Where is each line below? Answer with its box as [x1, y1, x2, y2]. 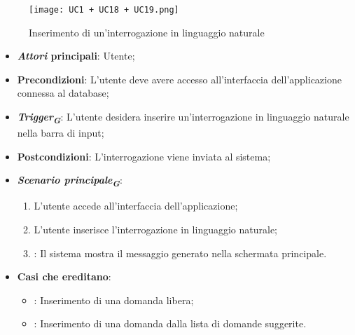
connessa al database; [17, 86, 109, 100]
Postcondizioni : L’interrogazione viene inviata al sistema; [17, 149, 271, 163]
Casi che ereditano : [17, 269, 111, 284]
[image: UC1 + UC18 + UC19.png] [29, 5, 179, 15]
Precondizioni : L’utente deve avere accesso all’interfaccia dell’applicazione [17, 71, 342, 86]
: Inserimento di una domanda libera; [34, 292, 194, 307]
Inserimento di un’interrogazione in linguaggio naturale [29, 25, 265, 39]
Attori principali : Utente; [17, 48, 135, 63]
